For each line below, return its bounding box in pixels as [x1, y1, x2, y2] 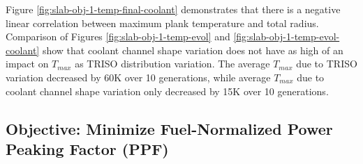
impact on [6, 56, 49, 71]
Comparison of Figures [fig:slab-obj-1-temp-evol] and [6, 29, 230, 44]
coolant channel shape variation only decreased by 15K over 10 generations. [6, 83, 329, 98]
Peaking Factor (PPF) [6, 138, 169, 159]
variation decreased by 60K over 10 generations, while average [6, 69, 271, 84]
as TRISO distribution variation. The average [75, 56, 270, 71]
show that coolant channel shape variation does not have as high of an [42, 42, 343, 57]
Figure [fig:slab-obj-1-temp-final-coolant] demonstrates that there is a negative [6, 2, 341, 16]
